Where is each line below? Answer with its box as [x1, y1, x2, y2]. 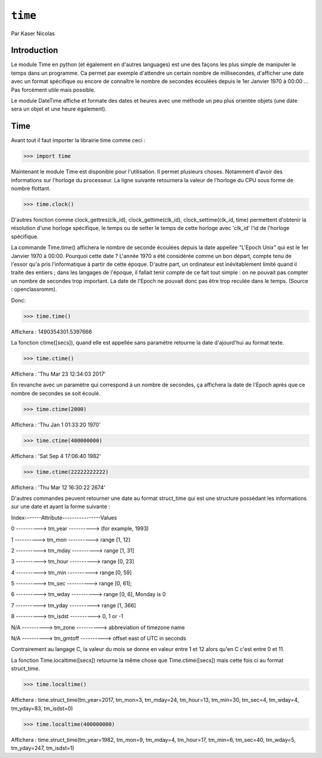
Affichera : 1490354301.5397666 [11, 328, 92, 335]
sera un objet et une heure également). [11, 105, 107, 113]
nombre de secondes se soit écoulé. [11, 389, 101, 397]
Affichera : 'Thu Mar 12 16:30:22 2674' [11, 484, 106, 491]
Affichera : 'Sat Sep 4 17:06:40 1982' [11, 452, 101, 459]
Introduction [11, 45, 58, 56]
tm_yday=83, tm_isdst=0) [11, 705, 73, 712]
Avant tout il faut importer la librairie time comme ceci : [11, 137, 145, 144]
